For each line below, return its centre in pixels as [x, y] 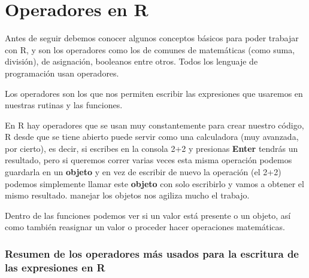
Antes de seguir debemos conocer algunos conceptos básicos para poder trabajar [152, 38]
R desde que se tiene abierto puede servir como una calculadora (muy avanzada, [152, 137]
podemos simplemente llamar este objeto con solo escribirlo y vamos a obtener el [154, 183]
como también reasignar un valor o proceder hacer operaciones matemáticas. [145, 227]
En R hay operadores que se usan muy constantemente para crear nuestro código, [154, 125]
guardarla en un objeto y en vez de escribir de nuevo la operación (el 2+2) [143, 172]
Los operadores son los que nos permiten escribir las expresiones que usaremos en [154, 93]
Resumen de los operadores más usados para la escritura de [152, 253]
